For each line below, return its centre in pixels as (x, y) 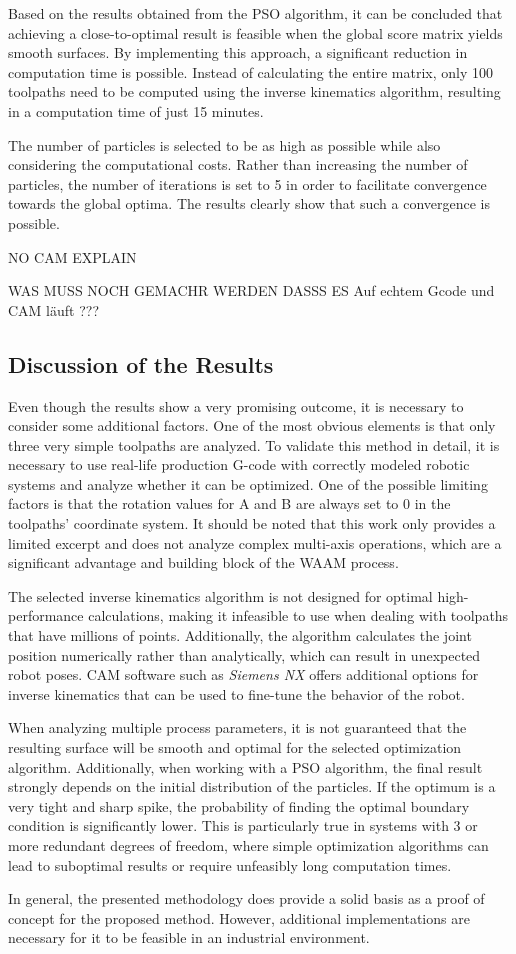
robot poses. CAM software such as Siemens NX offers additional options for (243, 674)
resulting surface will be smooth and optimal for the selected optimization (235, 747)
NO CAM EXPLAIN (72, 256)
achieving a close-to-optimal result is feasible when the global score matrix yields (255, 32)
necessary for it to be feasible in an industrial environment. (189, 937)
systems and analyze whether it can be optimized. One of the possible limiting (248, 483)
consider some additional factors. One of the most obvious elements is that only (252, 425)
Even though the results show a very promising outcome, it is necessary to (236, 405)
